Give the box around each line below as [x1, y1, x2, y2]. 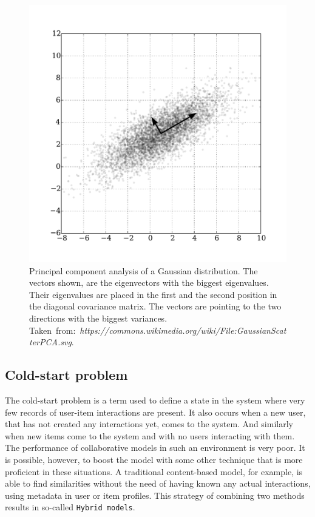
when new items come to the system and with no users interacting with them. [5, 429, 295, 442]
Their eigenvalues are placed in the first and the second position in [29, 288, 277, 300]
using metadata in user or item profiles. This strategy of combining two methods [5, 488, 305, 501]
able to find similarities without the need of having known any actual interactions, [5, 477, 311, 490]
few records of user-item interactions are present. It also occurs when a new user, [5, 405, 306, 418]
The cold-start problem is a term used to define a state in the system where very [5, 393, 305, 406]
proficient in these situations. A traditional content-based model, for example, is [5, 465, 303, 478]
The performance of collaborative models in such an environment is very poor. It [5, 441, 305, 454]
